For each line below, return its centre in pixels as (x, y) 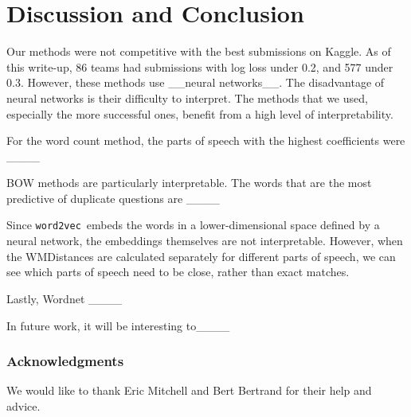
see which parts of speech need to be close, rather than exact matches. (178, 272)
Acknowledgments (65, 361)
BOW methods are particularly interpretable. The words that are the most (189, 183)
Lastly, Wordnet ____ (64, 298)
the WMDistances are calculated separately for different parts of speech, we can (201, 256)
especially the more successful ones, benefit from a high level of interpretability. (200, 113)
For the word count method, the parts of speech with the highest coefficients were (206, 140)
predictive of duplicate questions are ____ (113, 198)
